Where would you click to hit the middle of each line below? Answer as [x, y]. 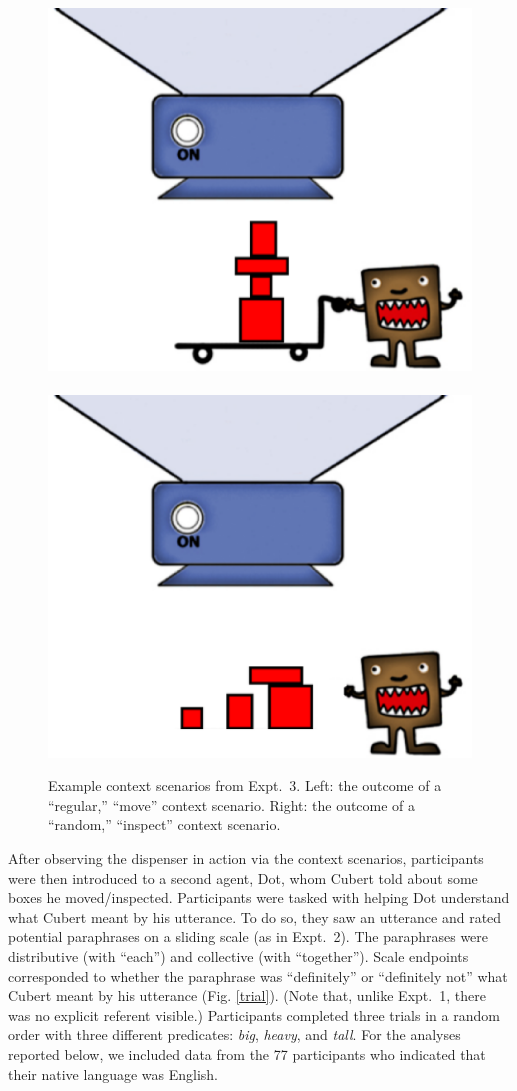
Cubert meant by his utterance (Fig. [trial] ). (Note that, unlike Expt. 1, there [247, 995]
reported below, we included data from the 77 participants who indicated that [247, 1053]
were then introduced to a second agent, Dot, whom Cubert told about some [243, 877]
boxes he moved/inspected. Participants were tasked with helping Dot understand [259, 897]
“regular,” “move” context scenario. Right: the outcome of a [232, 804]
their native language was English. [113, 1073]
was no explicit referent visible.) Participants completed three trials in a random [254, 1014]
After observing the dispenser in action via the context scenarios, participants [246, 858]
